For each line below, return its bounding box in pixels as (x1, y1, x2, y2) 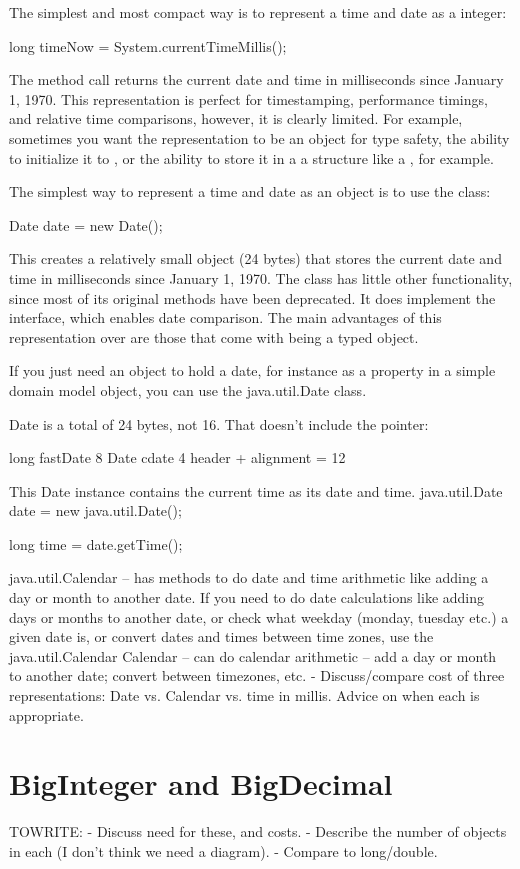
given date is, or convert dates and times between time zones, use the (9, 626, 434, 647)
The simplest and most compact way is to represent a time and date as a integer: (9, 2, 507, 22)
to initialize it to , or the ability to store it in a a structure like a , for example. (9, 147, 494, 168)
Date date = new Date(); (9, 214, 163, 235)
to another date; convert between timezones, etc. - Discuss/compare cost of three (9, 665, 505, 686)
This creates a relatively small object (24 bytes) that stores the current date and (9, 248, 502, 269)
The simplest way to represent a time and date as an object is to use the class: (9, 181, 491, 202)
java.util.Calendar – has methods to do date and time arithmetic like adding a (9, 567, 489, 588)
